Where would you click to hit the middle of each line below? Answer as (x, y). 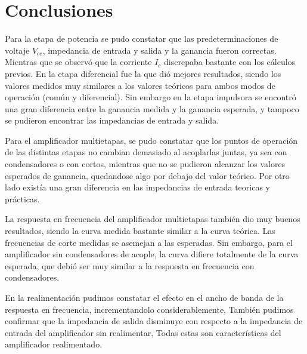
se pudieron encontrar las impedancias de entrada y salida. (112, 120)
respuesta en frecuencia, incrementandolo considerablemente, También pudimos (149, 309)
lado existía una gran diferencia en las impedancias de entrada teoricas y (137, 187)
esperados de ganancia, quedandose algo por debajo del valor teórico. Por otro (147, 175)
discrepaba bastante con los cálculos (230, 62)
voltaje (17, 50)
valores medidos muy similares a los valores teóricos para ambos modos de (140, 85)
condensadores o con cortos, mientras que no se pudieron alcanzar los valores (145, 164)
